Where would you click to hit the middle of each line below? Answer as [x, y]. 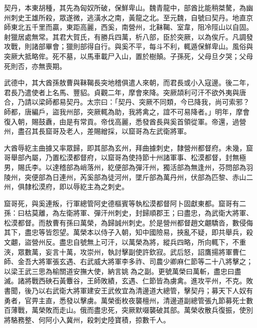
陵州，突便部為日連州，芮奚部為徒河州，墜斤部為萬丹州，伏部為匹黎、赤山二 [128, 177]
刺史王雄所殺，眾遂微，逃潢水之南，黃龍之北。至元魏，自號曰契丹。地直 [128, 17]
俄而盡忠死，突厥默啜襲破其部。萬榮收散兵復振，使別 [166, 310]
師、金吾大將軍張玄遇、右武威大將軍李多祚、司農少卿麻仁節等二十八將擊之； [128, 261]
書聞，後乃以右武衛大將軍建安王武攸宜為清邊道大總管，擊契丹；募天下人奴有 [128, 291]
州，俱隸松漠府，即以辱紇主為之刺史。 [66, 187]
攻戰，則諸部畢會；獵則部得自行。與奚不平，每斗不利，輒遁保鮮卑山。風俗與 [128, 46]
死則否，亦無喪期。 [35, 66]
